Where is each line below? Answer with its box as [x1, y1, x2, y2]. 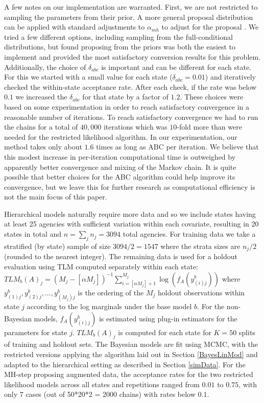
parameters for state [4, 326, 67, 337]
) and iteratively [205, 71, 256, 82]
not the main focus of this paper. [4, 191, 107, 202]
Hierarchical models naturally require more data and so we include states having [4, 208, 256, 219]
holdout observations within [157, 287, 245, 297]
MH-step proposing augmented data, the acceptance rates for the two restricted [4, 369, 253, 380]
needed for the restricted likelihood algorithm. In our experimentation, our [4, 131, 237, 142]
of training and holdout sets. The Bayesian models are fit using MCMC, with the [4, 339, 258, 349]
